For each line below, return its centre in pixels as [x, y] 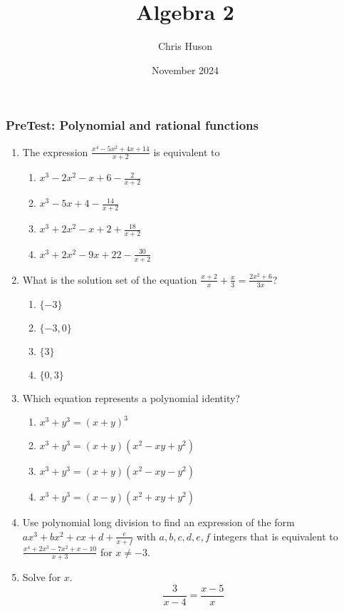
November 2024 [185, 70]
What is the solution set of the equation [110, 279]
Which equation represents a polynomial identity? [131, 397]
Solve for [42, 577]
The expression [55, 152]
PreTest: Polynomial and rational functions [132, 125]
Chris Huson [185, 46]
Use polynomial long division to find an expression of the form [158, 522]
